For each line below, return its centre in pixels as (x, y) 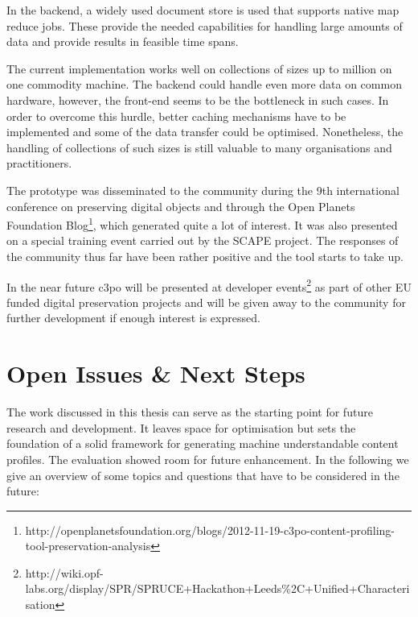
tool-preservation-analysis (88, 546)
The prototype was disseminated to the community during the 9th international (203, 190)
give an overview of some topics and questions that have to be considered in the (203, 475)
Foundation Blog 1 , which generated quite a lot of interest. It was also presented (202, 224)
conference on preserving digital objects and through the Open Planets (181, 206)
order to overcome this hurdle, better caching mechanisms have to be (176, 116)
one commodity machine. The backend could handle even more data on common (204, 84)
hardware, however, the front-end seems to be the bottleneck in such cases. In (198, 99)
